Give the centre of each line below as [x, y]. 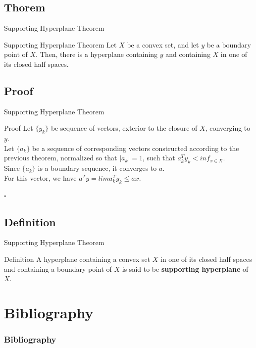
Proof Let [19, 128]
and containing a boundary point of [58, 269]
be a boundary [229, 44]
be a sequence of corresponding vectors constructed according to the [136, 148]
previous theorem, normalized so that [61, 158]
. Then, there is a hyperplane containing [97, 54]
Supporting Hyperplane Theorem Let [60, 44]
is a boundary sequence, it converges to [97, 168]
